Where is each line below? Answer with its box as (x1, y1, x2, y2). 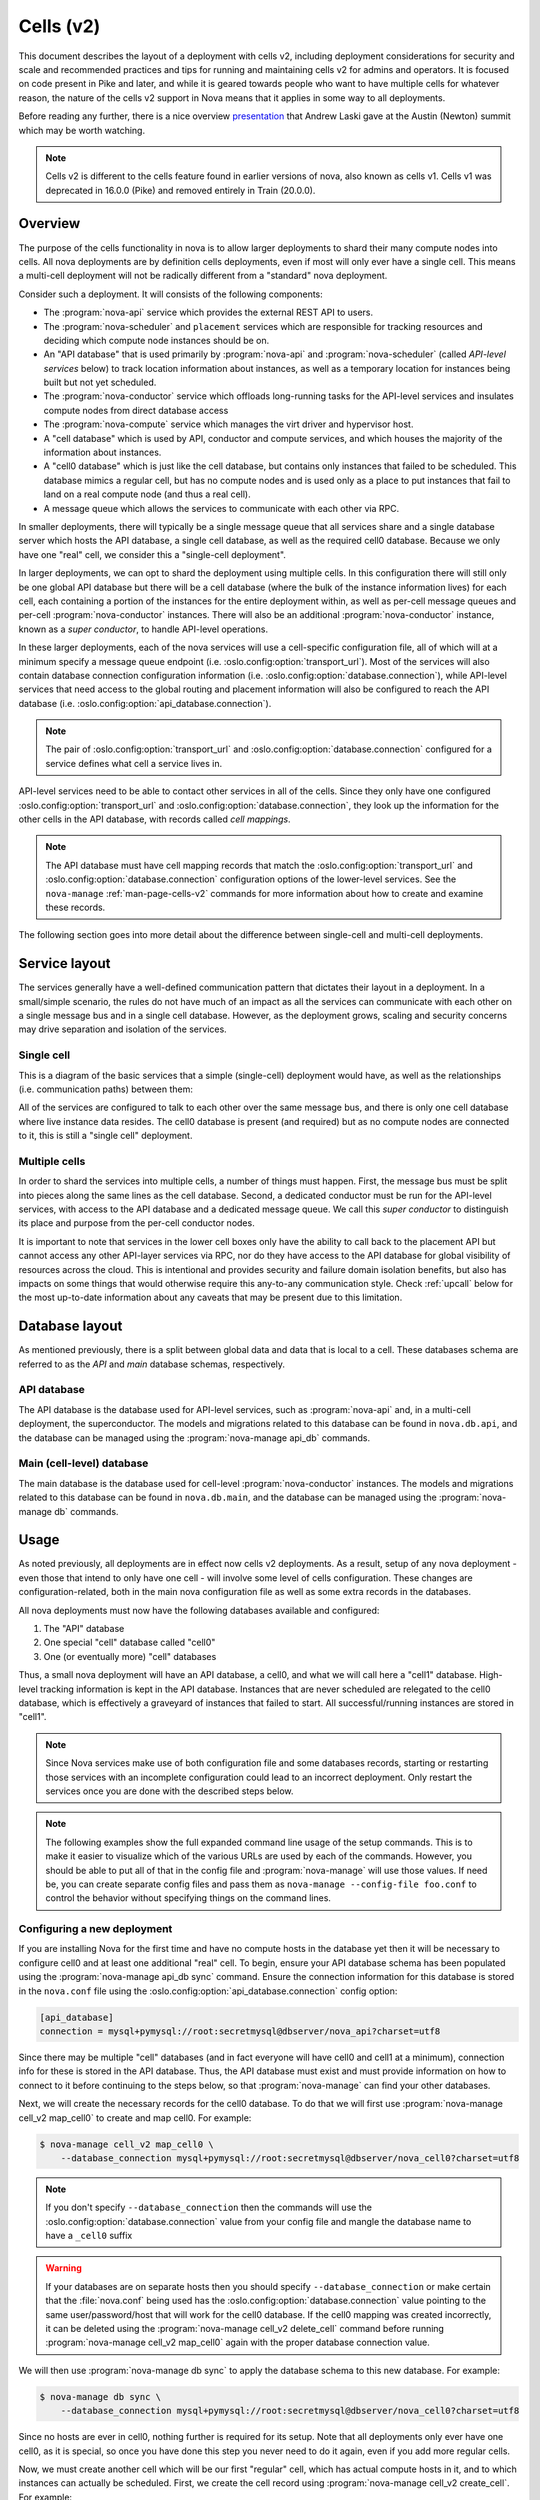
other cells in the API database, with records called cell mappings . (18, 813, 291, 825)
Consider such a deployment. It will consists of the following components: (18, 288, 324, 300)
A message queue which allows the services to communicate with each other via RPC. (43, 502, 400, 514)
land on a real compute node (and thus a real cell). (43, 488, 251, 500)
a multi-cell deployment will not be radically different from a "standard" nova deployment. (18, 270, 388, 282)
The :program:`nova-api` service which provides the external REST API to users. (43, 306, 374, 319)
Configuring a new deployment (18, 1922, 173, 1936)
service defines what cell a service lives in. (45, 757, 223, 769)
